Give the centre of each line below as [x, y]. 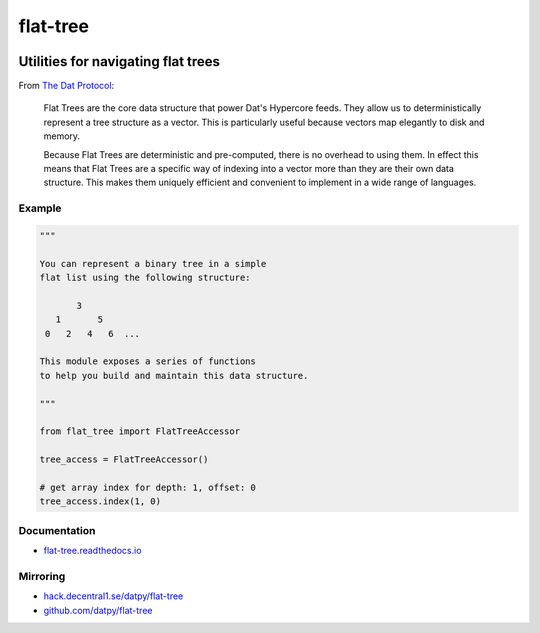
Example [40, 208]
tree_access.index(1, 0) [100, 501]
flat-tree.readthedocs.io [92, 551]
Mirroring [42, 576]
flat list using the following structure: [145, 278]
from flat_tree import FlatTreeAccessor [139, 431]
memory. [61, 136]
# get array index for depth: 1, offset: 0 [148, 487]
